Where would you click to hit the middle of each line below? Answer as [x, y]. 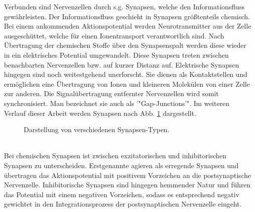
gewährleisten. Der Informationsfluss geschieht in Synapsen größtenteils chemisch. [127, 16]
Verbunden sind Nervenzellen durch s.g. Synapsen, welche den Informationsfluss [124, 6]
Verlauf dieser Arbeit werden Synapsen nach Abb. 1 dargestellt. [100, 113]
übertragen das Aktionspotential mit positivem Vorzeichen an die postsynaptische [127, 175]
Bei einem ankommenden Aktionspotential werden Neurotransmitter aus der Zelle [128, 26]
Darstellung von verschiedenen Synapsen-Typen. [97, 129]
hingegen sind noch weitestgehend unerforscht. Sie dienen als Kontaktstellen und [126, 74]
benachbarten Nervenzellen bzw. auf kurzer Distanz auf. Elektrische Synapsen [122, 64]
